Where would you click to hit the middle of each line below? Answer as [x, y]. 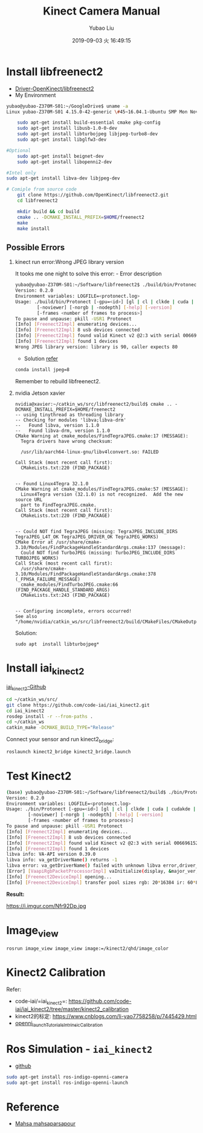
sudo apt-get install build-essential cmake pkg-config [89, 123]
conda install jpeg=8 [42, 369]
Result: [15, 894]
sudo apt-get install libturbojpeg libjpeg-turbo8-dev [88, 134]
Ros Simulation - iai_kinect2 [79, 1049]
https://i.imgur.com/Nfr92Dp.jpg [46, 906]
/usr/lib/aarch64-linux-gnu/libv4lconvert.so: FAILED [90, 452]
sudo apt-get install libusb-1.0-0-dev [67, 129]
